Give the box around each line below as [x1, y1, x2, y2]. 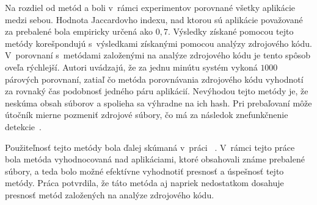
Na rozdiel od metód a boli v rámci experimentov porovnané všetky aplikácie [5, 1, 296, 13]
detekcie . [5, 120, 42, 133]
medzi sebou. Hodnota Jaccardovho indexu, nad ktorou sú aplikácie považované [5, 13, 303, 26]
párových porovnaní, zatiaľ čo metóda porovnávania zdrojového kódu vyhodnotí [5, 72, 304, 85]
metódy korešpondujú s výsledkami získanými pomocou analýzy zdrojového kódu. [5, 36, 312, 49]
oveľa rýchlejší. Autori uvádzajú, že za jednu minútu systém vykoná [5, 60, 258, 73]
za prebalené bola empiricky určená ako [5, 25, 153, 38]
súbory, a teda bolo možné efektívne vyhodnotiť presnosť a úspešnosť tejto [5, 164, 284, 177]
